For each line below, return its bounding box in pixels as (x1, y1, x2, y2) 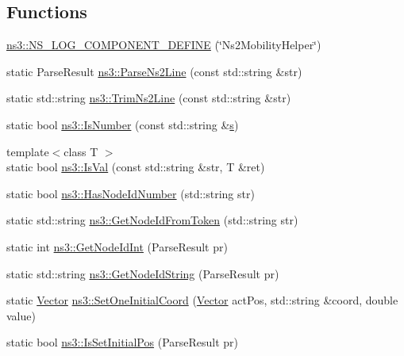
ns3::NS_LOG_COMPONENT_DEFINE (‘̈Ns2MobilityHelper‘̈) (6, 36, 321, 53)
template (6, 143, 49, 159)
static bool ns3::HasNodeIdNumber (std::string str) (6, 185, 255, 201)
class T (63, 143, 98, 159)
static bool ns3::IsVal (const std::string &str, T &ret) (6, 159, 265, 175)
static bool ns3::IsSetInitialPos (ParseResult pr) (6, 334, 239, 350)
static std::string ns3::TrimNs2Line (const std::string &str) (6, 90, 291, 106)
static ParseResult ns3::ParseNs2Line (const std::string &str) (6, 63, 302, 79)
